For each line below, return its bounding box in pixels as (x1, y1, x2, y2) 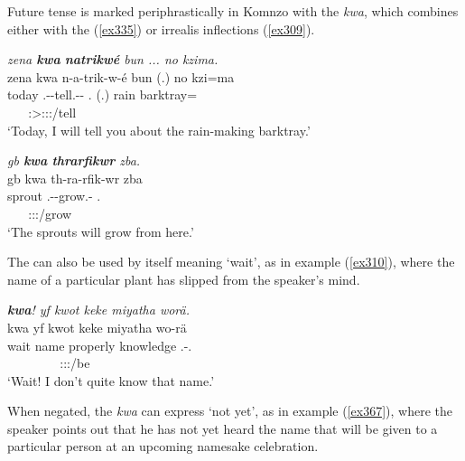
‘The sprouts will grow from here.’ (7, 221, 194, 240)
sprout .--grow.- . (7, 186, 101, 205)
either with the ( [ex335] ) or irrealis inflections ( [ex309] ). (7, 19, 315, 38)
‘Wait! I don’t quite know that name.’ (7, 371, 215, 390)
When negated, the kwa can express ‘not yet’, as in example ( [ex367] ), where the (7, 401, 452, 420)
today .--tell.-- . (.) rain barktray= (7, 85, 198, 104)
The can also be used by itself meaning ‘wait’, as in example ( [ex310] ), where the (7, 252, 455, 271)
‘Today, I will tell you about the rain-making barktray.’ (7, 120, 311, 139)
